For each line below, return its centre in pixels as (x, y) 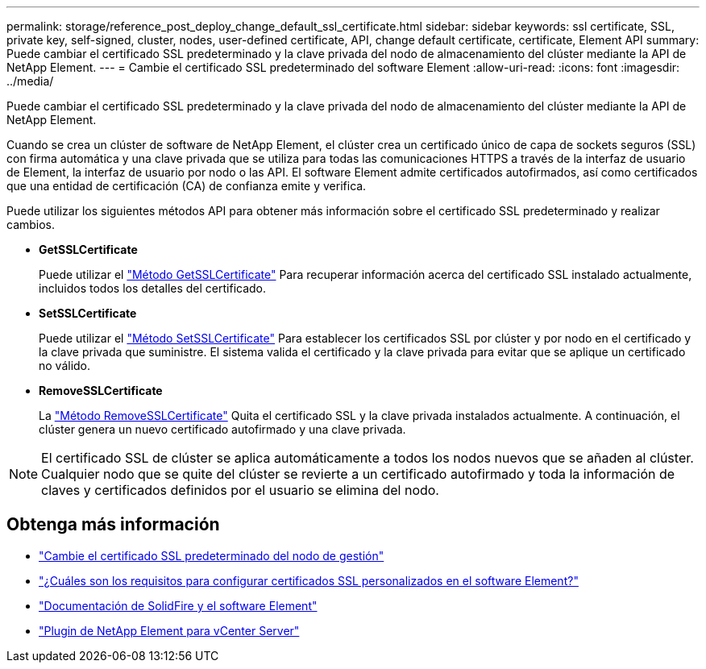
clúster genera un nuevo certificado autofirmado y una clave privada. (222, 429)
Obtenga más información (113, 525)
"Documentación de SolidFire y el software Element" (178, 605)
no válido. (65, 366)
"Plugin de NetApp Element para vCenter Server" (169, 630)
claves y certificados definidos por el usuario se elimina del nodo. (240, 490)
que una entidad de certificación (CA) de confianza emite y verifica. (187, 186)
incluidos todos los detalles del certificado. (153, 288)
